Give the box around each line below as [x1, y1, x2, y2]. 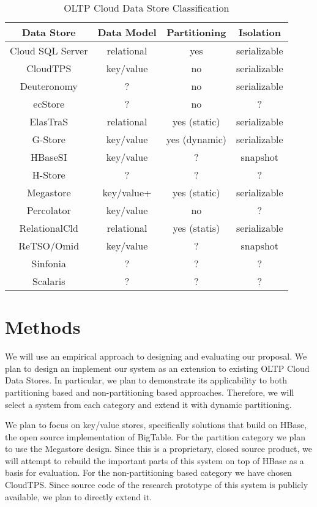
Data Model [97, 25, 157, 39]
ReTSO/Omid [18, 239, 80, 253]
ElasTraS [29, 114, 69, 128]
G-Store [32, 132, 65, 146]
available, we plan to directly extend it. [5, 490, 152, 503]
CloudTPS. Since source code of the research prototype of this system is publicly [5, 478, 308, 491]
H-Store [32, 168, 65, 182]
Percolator [26, 203, 71, 217]
